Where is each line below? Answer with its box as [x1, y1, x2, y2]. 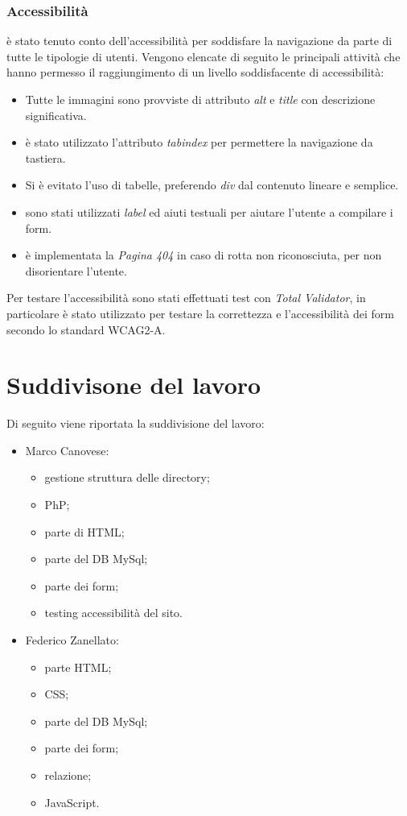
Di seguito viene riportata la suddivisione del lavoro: [6, 415, 265, 432]
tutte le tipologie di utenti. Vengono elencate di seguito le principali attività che [6, 48, 401, 64]
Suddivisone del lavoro [6, 368, 261, 401]
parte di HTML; [44, 523, 125, 540]
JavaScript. [44, 793, 100, 810]
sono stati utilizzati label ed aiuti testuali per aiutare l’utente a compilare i [25, 203, 393, 220]
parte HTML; [44, 658, 112, 675]
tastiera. [25, 149, 66, 166]
